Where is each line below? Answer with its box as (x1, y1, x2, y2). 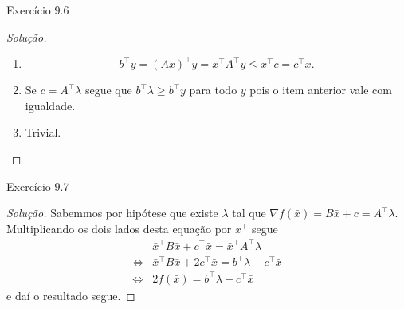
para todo (189, 81, 237, 98)
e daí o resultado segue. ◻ (6, 287, 135, 303)
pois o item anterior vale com (249, 81, 392, 98)
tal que (232, 204, 266, 221)
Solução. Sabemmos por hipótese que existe (6, 204, 218, 221)
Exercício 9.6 (6, 2, 69, 18)
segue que (84, 81, 132, 98)
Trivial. (25, 124, 61, 141)
